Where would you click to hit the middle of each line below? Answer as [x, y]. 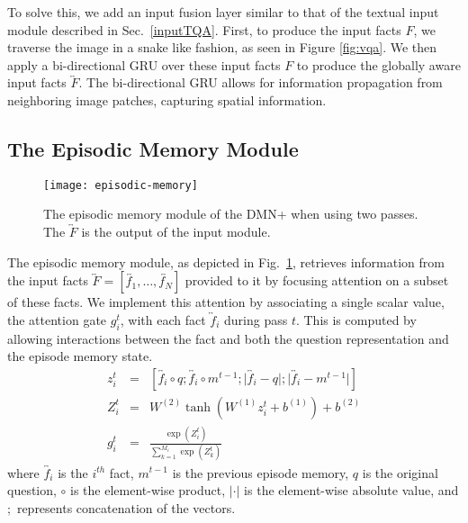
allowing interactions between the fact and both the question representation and [228, 338]
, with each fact [163, 319]
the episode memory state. [80, 356]
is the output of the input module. [176, 232]
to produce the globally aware [378, 64]
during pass [256, 319]
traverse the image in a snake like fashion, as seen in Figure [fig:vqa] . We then [222, 47]
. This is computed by [356, 319]
